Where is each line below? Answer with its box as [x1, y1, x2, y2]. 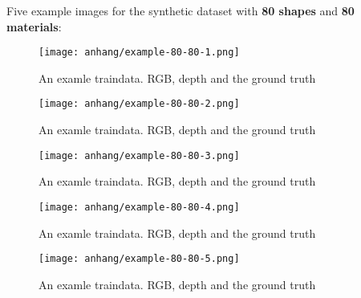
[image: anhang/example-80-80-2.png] [39, 98, 240, 110]
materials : [6, 18, 62, 35]
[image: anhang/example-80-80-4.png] [39, 201, 240, 213]
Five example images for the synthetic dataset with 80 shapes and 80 [6, 2, 355, 18]
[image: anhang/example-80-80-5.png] [39, 253, 240, 265]
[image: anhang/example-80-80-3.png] [39, 149, 240, 161]
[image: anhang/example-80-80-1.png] [39, 47, 240, 59]
